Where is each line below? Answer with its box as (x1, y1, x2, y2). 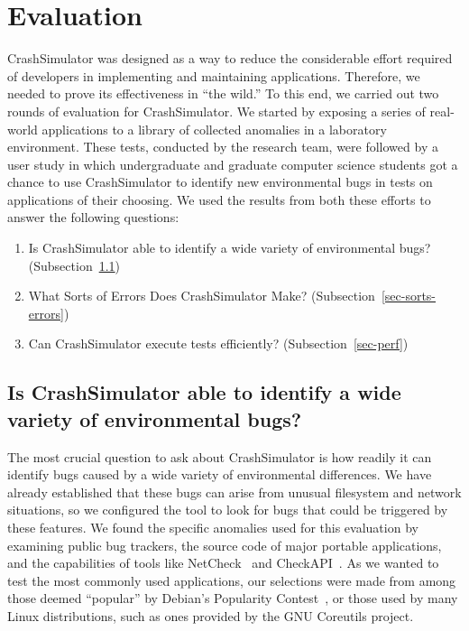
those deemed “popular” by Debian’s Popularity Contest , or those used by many (7, 589, 458, 608)
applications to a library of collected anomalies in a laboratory (41, 119, 387, 138)
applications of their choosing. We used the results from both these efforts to (7, 190, 431, 209)
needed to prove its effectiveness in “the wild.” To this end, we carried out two (7, 84, 439, 103)
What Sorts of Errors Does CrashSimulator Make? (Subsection (28, 286, 375, 305)
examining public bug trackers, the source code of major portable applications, (7, 535, 442, 554)
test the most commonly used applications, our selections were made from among (7, 571, 456, 589)
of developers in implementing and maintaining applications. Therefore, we (7, 66, 420, 85)
